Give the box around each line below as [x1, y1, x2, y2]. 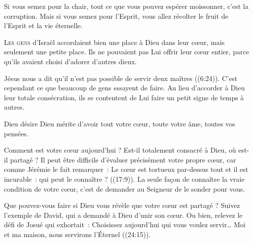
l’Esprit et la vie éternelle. [4, 20, 83, 31]
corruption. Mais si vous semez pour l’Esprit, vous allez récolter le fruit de [4, 10, 228, 21]
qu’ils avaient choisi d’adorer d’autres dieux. [4, 56, 137, 66]
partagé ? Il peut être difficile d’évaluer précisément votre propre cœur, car [10, 154, 236, 164]
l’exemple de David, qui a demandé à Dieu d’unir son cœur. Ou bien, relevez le [4, 209, 243, 220]
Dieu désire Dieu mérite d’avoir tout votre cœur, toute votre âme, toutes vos [4, 118, 235, 128]
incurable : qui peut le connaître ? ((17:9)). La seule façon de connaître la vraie [4, 173, 245, 184]
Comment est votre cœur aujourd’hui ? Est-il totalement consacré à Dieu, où [4, 145, 236, 155]
